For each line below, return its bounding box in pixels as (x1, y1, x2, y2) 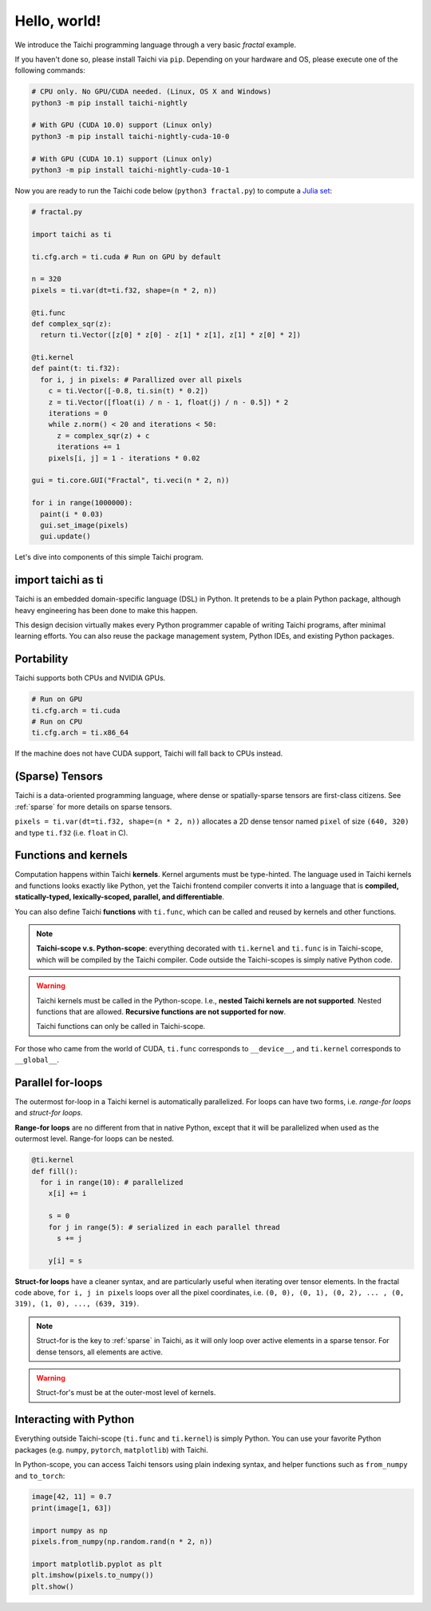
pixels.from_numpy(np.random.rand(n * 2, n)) (31, 1537, 213, 1546)
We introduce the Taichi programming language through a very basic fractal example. (14, 40, 297, 50)
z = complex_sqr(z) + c (57, 431, 150, 440)
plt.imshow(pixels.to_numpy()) (31, 1571, 155, 1580)
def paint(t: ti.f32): (31, 364, 121, 373)
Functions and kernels (14, 848, 128, 863)
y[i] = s (48, 1256, 83, 1265)
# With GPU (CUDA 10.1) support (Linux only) (31, 154, 213, 163)
